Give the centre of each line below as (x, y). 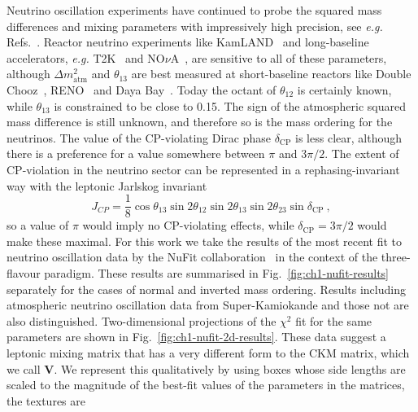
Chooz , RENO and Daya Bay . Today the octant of (142, 89)
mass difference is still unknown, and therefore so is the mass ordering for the (200, 122)
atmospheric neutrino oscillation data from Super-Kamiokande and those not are (208, 305)
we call (24, 368)
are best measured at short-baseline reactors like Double (271, 74)
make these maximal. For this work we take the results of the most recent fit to (204, 241)
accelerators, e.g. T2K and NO (86, 57)
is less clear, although (348, 137)
